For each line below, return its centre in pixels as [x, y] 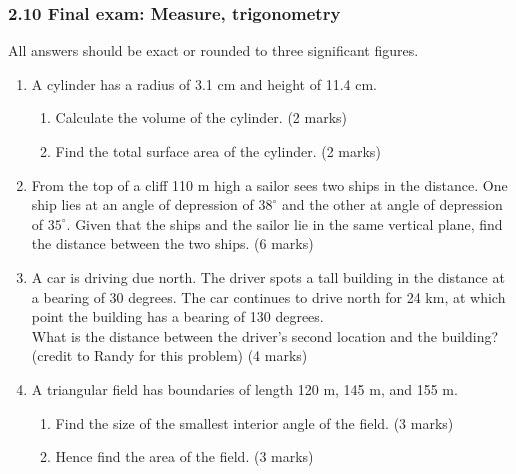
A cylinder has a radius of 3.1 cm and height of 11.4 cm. [204, 83]
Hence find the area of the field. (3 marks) [184, 456]
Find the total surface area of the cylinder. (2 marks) [218, 151]
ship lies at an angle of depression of [142, 204]
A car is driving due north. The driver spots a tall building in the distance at [268, 276]
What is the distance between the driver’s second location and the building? [265, 335]
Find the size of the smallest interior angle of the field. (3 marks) [254, 422]
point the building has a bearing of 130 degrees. [177, 316]
